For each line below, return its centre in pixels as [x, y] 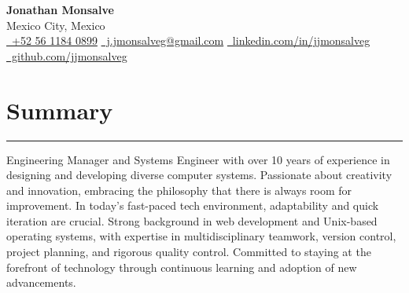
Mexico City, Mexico [56, 25]
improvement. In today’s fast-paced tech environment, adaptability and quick [193, 205]
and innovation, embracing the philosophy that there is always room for [179, 190]
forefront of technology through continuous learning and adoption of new [182, 267]
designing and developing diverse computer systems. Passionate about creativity [199, 175]
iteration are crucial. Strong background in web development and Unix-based [192, 220]
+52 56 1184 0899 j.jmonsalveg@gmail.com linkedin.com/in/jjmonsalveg [191, 40]
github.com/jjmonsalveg [69, 55]
